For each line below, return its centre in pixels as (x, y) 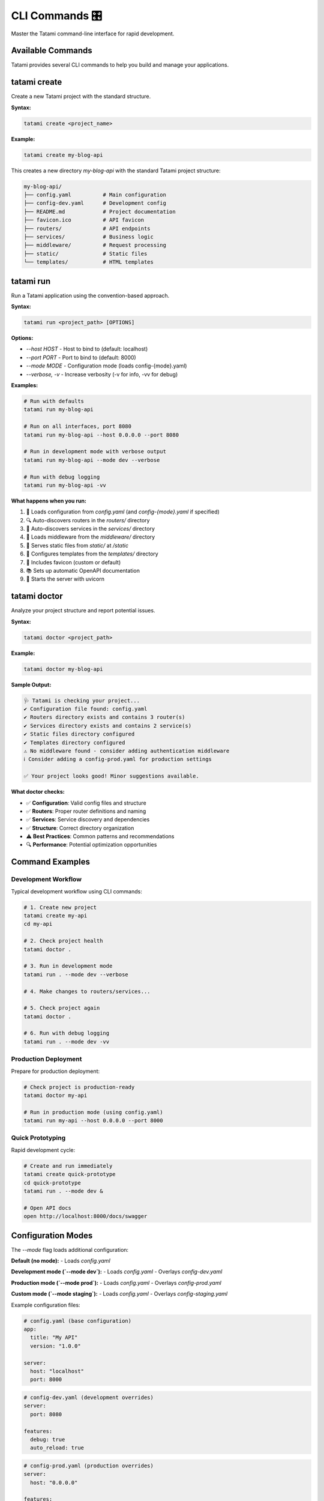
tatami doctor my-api (55, 1095)
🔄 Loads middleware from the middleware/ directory (91, 537)
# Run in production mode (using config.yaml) (93, 1112)
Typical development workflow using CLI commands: (76, 891)
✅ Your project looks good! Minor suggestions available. (111, 776)
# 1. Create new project (60, 907)
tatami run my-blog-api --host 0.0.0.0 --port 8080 (101, 435)
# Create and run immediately (68, 1166)
